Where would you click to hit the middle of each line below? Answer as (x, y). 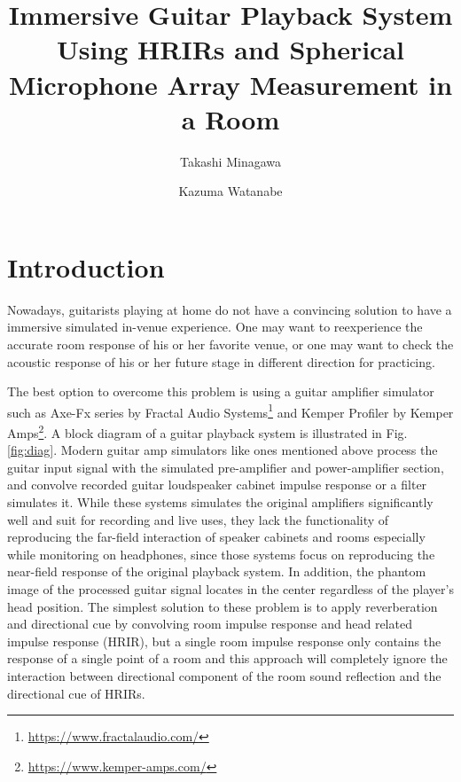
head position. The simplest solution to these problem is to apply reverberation (223, 606)
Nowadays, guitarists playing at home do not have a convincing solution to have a (230, 309)
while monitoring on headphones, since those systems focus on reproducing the (221, 554)
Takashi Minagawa (230, 161)
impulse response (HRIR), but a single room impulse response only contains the (224, 641)
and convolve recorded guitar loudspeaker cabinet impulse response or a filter (217, 485)
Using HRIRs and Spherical (230, 49)
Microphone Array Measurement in (230, 84)
